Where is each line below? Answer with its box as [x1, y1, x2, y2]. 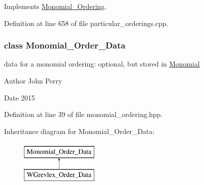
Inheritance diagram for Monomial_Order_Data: [4, 125, 155, 136]
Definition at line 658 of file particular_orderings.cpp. [4, 17, 169, 28]
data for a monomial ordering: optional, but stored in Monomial [4, 58, 200, 69]
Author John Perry [4, 75, 62, 85]
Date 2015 [4, 92, 35, 102]
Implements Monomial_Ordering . [4, 1, 107, 11]
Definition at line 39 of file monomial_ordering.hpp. [4, 109, 163, 119]
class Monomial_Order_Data [4, 39, 126, 51]
